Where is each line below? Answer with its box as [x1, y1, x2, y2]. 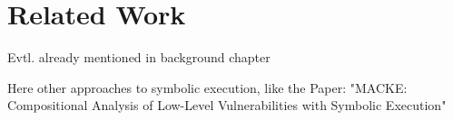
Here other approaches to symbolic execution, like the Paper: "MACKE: [7, 78, 408, 97]
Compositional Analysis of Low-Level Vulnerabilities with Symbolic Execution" [7, 96, 447, 115]
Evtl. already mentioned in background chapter [7, 48, 271, 67]
